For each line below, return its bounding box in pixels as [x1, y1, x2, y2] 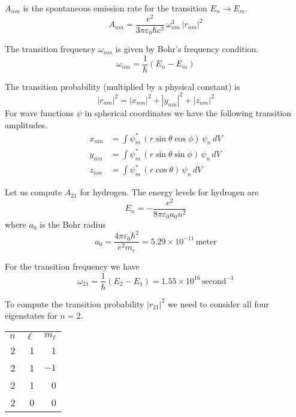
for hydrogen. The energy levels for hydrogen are [80, 186, 259, 198]
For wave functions [5, 106, 74, 119]
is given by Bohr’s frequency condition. [115, 43, 259, 55]
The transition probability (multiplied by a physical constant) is [5, 80, 240, 92]
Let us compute [5, 186, 62, 198]
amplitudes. [5, 118, 47, 131]
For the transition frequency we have [5, 259, 140, 272]
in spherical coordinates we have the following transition [84, 106, 292, 119]
